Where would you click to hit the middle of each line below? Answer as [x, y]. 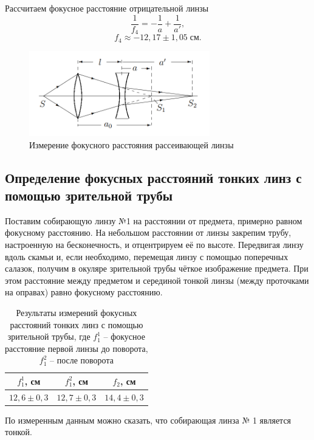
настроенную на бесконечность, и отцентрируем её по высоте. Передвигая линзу [154, 245]
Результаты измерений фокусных [77, 312]
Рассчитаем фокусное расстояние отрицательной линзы [107, 8]
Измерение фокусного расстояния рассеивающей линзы [131, 144]
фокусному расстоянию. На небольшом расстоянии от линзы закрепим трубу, [148, 232]
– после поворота [82, 360]
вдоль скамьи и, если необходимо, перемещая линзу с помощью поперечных [147, 256]
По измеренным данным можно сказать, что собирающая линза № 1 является [148, 420]
